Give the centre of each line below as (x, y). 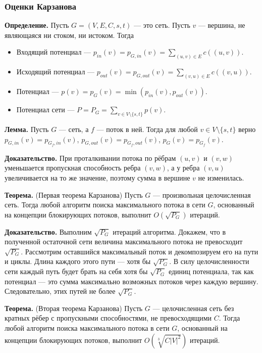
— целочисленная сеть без (193, 308)
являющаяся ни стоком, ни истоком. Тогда (69, 35)
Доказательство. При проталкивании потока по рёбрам (90, 158)
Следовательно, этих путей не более (60, 291)
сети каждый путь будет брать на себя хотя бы (76, 271)
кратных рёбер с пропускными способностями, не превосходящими (108, 318)
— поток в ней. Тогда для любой (147, 129)
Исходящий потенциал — (56, 72)
